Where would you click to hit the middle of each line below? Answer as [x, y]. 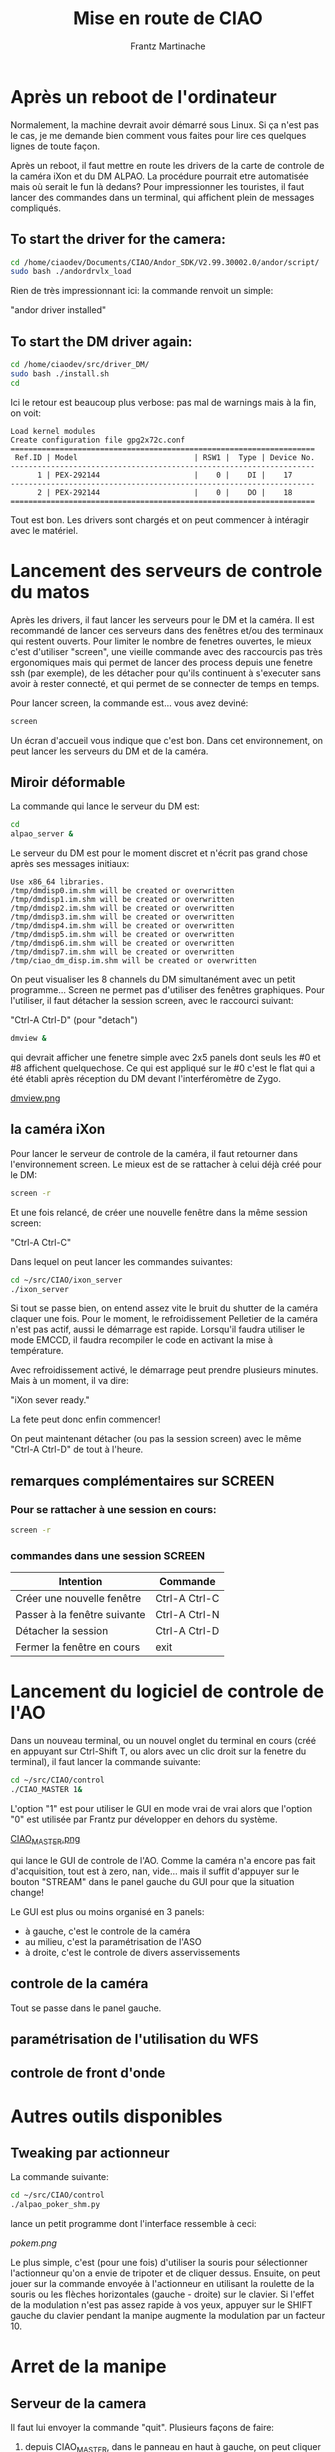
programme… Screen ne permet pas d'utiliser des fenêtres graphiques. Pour [167, 990]
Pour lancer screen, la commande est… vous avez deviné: [129, 703]
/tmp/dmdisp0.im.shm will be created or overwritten [122, 891]
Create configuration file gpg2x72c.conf [98, 440]
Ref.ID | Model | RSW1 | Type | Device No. [164, 457]
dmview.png [35, 1098]
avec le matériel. [44, 530]
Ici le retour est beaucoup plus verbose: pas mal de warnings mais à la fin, [163, 402]
